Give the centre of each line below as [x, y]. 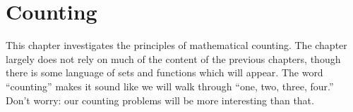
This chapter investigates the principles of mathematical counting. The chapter [176, 45]
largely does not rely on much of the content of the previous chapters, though [173, 58]
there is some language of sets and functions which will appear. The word [164, 72]
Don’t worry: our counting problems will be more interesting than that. [160, 100]
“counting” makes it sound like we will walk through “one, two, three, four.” [170, 86]
